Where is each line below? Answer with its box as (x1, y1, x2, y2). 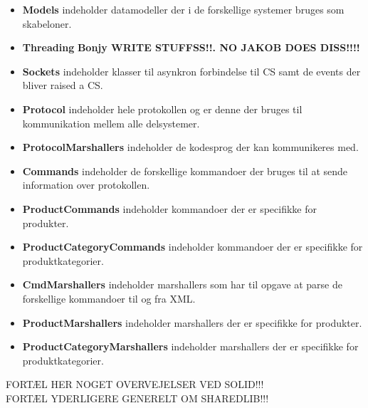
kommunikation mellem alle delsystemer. (22, 115, 200, 130)
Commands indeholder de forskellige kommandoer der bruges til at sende (22, 163, 348, 178)
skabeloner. (22, 16, 72, 31)
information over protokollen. (22, 177, 150, 192)
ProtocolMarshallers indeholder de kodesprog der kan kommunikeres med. (22, 140, 359, 155)
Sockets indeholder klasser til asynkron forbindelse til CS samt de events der (22, 63, 361, 78)
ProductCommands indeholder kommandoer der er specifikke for (22, 201, 317, 216)
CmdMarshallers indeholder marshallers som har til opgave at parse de (22, 277, 342, 292)
